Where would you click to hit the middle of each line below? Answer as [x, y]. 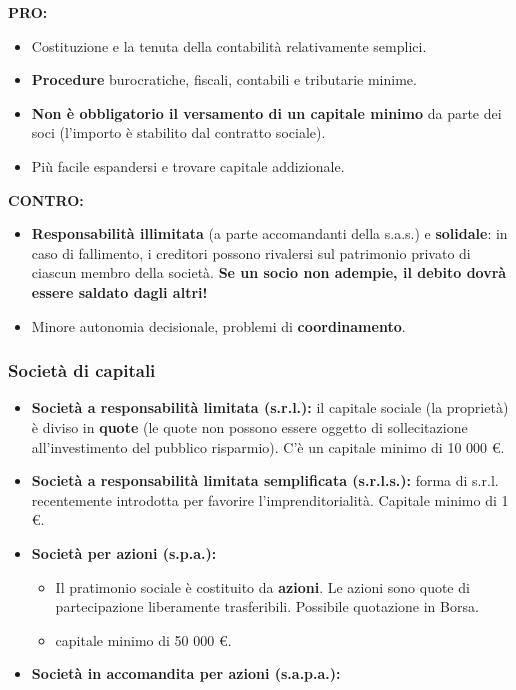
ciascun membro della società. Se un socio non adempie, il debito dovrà [269, 272]
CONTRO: [46, 199]
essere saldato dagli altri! [119, 291]
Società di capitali [82, 370]
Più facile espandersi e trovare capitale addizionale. [188, 165]
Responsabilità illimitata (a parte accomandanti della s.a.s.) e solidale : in [269, 233]
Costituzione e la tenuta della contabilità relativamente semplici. [229, 45]
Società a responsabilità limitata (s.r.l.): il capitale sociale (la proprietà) [270, 407]
